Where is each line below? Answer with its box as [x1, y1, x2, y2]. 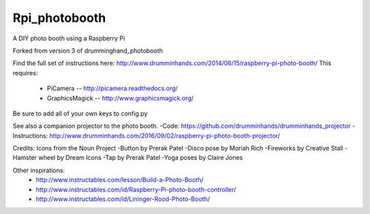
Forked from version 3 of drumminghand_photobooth [12, 46, 163, 55]
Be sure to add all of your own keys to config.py [12, 109, 148, 118]
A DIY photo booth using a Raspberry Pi [12, 34, 125, 42]
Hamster [12, 154, 37, 162]
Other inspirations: [12, 166, 65, 174]
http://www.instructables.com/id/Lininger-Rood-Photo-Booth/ [36, 195, 210, 203]
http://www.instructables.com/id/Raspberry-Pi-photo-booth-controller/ [36, 185, 236, 193]
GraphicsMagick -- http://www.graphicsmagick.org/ [47, 94, 194, 102]
